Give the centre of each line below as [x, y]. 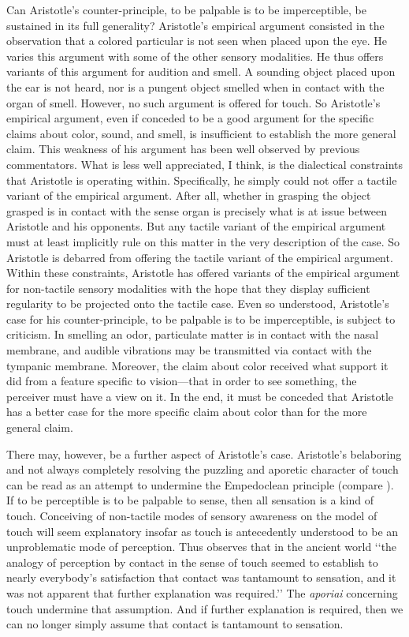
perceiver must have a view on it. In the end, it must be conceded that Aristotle [200, 396]
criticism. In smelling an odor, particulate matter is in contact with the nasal [193, 334]
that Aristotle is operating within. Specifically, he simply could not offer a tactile [202, 180]
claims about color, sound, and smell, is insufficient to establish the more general [201, 133]
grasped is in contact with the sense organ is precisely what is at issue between [197, 210]
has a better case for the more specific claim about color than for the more [187, 412]
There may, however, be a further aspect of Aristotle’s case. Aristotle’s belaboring [204, 453]
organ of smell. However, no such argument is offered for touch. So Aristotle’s [193, 102]
